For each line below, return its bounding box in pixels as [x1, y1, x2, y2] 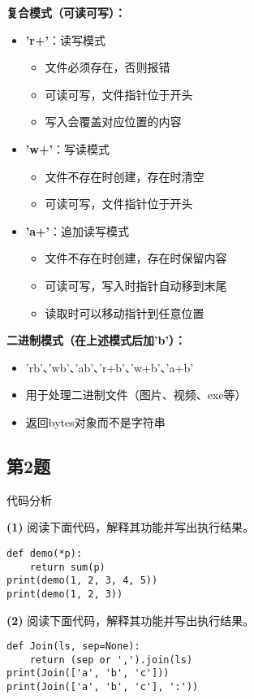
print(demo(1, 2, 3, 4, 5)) [6, 575, 158, 587]
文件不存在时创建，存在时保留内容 [45, 250, 227, 267]
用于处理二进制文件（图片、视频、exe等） [25, 386, 247, 403]
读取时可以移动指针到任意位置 [45, 304, 204, 321]
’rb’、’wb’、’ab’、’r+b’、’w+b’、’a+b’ [25, 358, 194, 376]
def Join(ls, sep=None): [6, 640, 140, 653]
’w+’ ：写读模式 [25, 140, 110, 157]
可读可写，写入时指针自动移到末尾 [45, 276, 227, 293]
